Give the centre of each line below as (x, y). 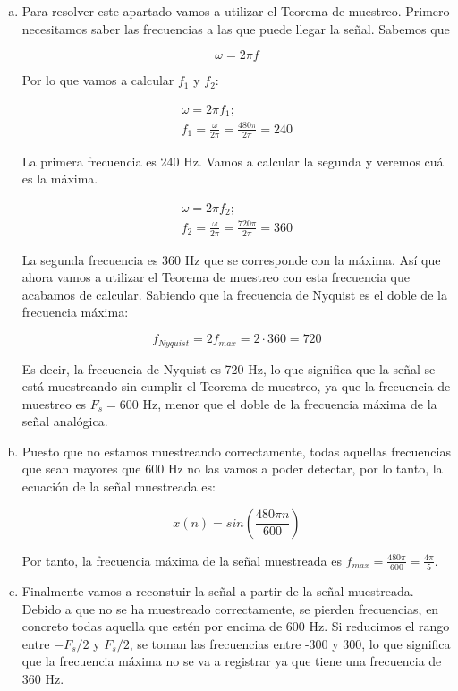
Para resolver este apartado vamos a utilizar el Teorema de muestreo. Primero (236, 11)
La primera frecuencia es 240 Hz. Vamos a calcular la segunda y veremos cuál (234, 161)
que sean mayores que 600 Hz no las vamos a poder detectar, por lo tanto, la (232, 469)
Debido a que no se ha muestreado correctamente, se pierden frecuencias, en (230, 608)
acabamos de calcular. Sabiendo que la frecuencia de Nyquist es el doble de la (234, 294)
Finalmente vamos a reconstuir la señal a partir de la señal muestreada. (218, 590)
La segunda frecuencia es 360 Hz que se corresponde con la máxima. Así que (231, 259)
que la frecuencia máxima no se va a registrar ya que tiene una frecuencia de (232, 661)
